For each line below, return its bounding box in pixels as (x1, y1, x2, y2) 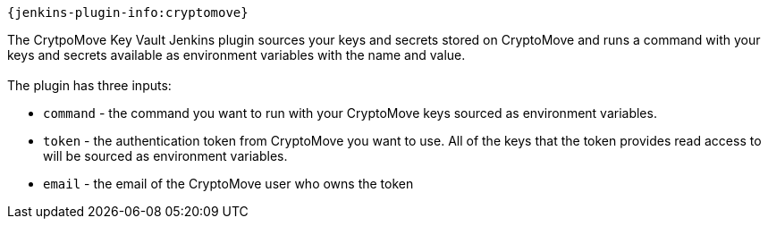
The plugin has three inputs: (7, 78, 172, 93)
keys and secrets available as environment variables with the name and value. (7, 47, 466, 63)
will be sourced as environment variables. (43, 148, 288, 163)
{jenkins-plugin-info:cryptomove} (7, 5, 249, 20)
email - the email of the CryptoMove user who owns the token (43, 176, 414, 191)
